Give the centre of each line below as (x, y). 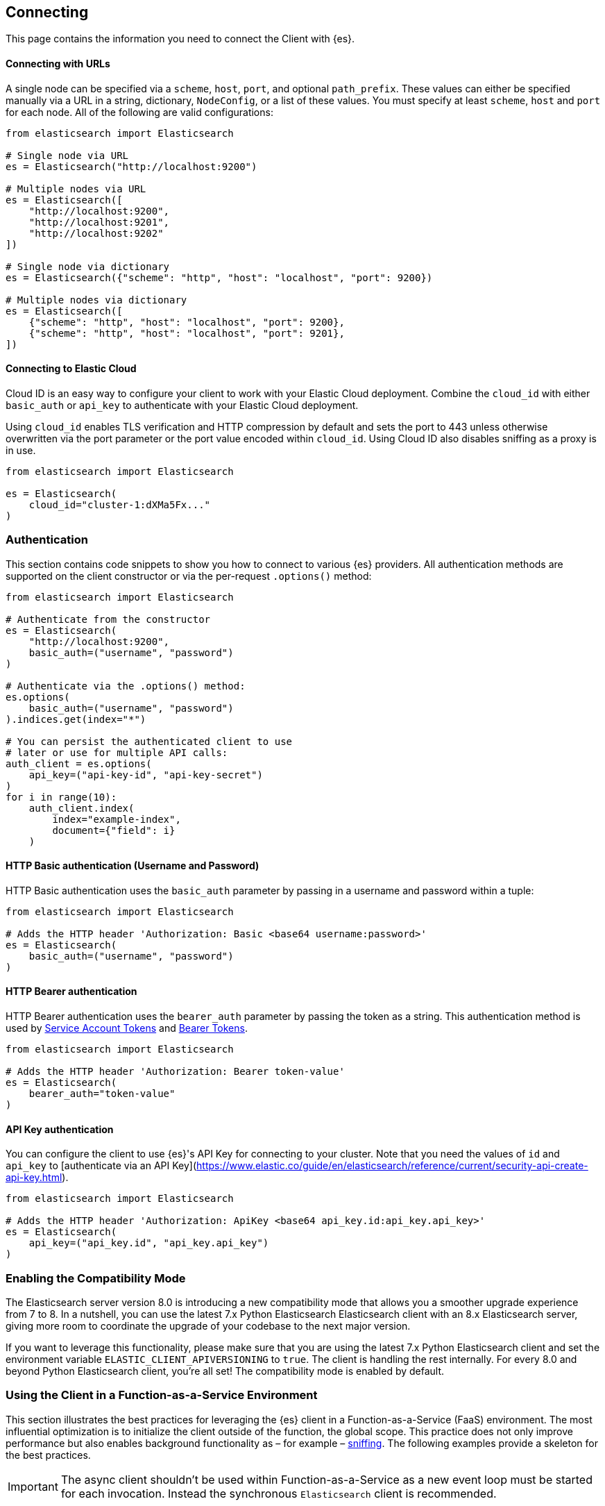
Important (33, 1486)
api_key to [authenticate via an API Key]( (101, 1166)
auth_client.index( (82, 808)
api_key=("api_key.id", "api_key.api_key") (149, 1243)
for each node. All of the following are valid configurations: (139, 112)
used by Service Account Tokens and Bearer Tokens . (127, 1028)
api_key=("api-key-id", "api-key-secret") (146, 775)
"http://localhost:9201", (99, 222)
